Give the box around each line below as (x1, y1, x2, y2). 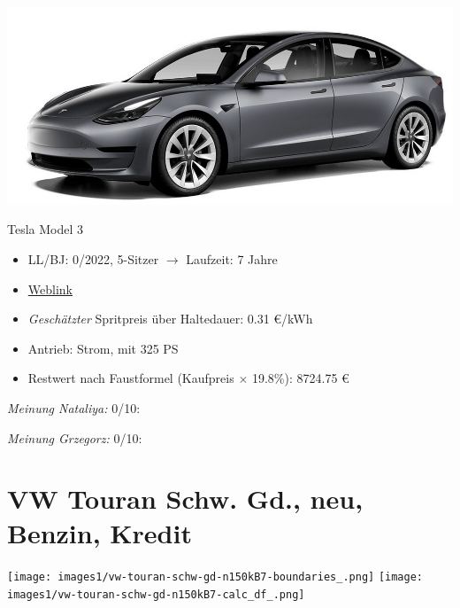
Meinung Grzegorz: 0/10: (7, 428, 142, 447)
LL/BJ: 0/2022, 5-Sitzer (27, 249, 159, 268)
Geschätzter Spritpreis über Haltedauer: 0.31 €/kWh (27, 309, 313, 328)
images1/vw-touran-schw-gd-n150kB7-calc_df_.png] (7, 589, 305, 602)
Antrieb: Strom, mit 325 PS (27, 339, 179, 357)
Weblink (27, 279, 73, 298)
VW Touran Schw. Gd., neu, (7, 480, 364, 517)
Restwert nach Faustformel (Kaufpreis (27, 369, 234, 387)
